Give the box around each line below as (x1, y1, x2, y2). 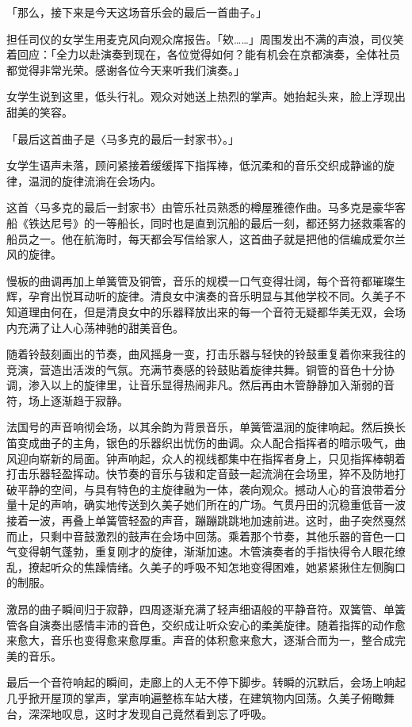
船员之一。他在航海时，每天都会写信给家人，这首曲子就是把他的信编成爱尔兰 (6, 230, 406, 247)
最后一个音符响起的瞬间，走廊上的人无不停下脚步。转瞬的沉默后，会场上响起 (6, 674, 406, 691)
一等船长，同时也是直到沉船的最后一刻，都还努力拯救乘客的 (94, 214, 406, 231)
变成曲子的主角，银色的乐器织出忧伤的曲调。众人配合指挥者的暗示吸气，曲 (17, 434, 406, 451)
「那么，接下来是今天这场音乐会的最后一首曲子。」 (6, 4, 267, 20)
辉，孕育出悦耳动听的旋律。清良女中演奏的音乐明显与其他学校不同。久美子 (6, 288, 395, 304)
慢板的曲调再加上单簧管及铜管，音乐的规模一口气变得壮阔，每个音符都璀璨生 (6, 272, 406, 289)
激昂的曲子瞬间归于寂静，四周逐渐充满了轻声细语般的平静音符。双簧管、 (6, 601, 383, 617)
